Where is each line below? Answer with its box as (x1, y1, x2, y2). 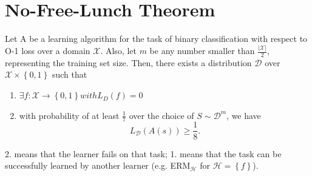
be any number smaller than (149, 44, 255, 57)
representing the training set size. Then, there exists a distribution (5, 56, 252, 69)
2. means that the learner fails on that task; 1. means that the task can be (5, 147, 282, 160)
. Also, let (100, 44, 137, 57)
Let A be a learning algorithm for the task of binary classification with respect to (5, 32, 308, 45)
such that (52, 68, 87, 81)
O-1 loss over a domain (5, 44, 90, 57)
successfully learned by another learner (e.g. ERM (5, 159, 191, 172)
